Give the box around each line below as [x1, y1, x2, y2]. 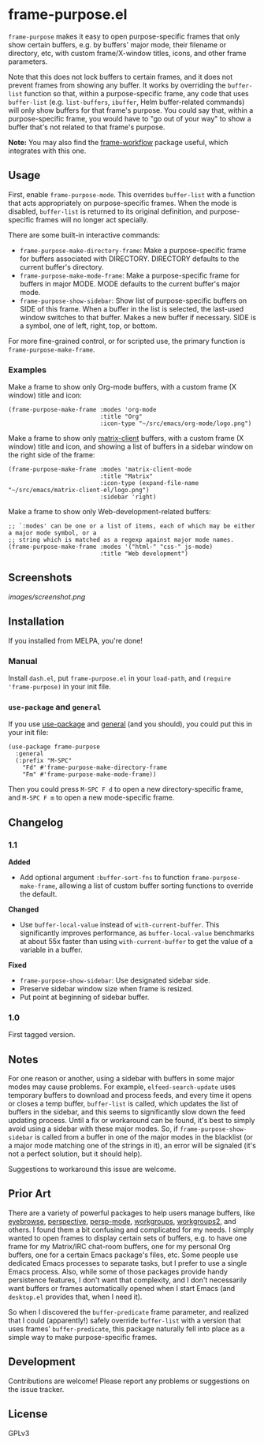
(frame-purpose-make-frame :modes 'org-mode [8, 406, 157, 414]
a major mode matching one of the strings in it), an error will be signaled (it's [8, 1141, 256, 1151]
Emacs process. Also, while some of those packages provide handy [8, 1267, 229, 1276]
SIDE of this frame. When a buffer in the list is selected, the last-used [19, 304, 244, 313]
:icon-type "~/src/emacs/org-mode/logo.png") [99, 420, 252, 427]
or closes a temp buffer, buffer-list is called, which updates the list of [8, 1099, 239, 1109]
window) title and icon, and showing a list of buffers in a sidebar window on [8, 442, 254, 451]
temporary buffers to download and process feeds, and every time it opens [8, 1091, 252, 1100]
